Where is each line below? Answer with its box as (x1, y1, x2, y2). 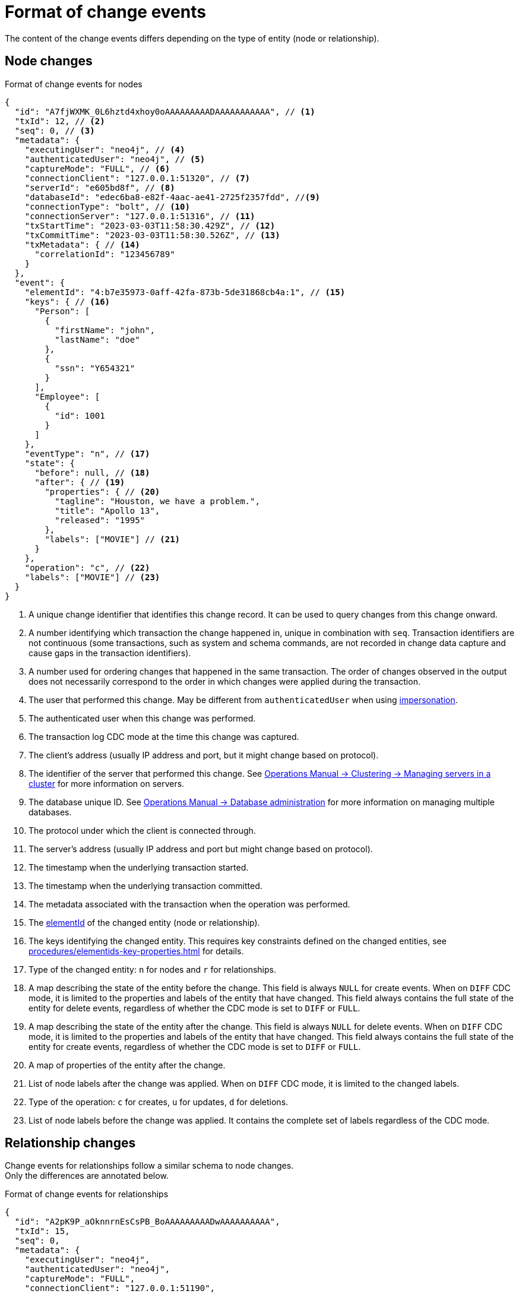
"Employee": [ (34, 391, 100, 401)
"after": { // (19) (34, 477, 125, 487)
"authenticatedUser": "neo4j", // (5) (24, 154, 205, 164)
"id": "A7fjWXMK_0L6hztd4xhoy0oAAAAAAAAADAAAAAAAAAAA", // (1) (14, 106, 315, 116)
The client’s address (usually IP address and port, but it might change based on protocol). (29, 749, 379, 760)
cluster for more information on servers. (29, 778, 185, 789)
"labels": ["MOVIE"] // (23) (24, 572, 160, 582)
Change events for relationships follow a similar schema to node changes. (5, 1160, 294, 1171)
